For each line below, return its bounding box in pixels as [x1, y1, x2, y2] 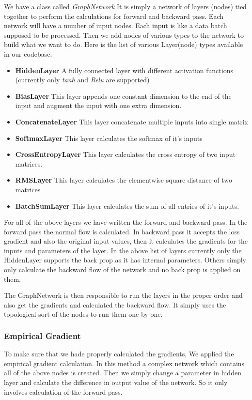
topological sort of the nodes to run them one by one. [4, 309, 163, 319]
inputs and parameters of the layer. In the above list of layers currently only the [4, 245, 242, 255]
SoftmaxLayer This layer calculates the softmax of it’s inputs [15, 133, 203, 143]
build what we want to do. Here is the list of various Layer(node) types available [4, 39, 243, 49]
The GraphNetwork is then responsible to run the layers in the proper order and [4, 290, 243, 300]
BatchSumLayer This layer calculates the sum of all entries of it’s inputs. [15, 200, 239, 211]
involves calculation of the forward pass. [4, 386, 123, 397]
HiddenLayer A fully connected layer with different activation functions [15, 65, 233, 75]
